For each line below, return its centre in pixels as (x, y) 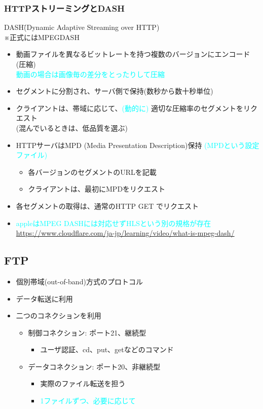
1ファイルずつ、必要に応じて (88, 401)
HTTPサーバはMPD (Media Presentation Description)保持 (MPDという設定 (138, 145)
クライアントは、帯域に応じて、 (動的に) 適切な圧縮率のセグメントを (130, 108)
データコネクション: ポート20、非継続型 (94, 366)
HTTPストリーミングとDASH (64, 8)
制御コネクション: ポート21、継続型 (87, 332)
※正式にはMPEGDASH (42, 37)
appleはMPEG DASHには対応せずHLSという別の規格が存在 (114, 223)
